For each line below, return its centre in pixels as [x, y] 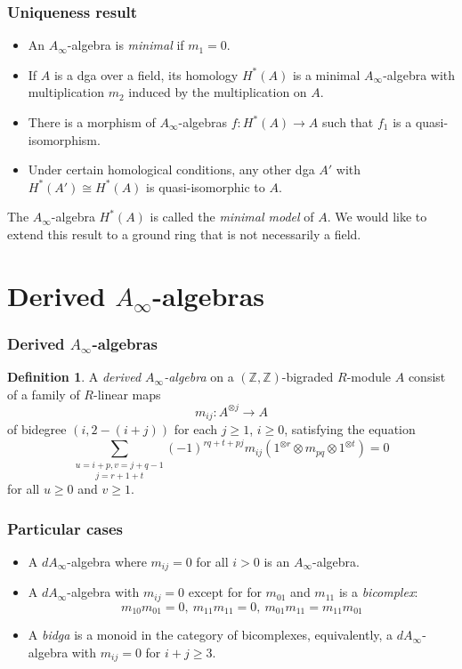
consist [427, 377]
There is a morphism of [92, 122]
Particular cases [65, 528]
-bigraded [308, 377]
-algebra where [107, 561]
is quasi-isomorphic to [206, 186]
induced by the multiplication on [218, 92]
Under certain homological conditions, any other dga [171, 169]
